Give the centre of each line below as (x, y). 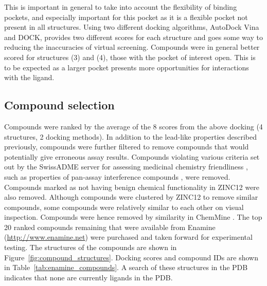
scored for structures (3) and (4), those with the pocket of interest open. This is (130, 57)
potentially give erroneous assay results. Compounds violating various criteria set (132, 156)
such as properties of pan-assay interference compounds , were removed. (117, 176)
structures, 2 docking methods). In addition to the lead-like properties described (130, 136)
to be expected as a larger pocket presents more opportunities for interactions (127, 67)
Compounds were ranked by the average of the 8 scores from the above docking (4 (133, 126)
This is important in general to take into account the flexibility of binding (121, 7)
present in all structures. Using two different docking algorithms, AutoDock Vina (132, 27)
